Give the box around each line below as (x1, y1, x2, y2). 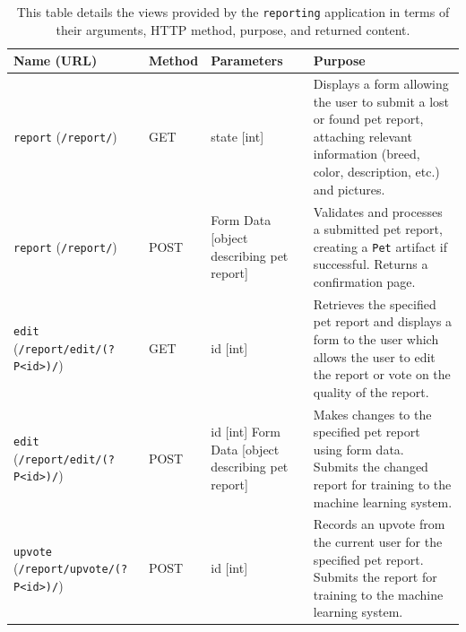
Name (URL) (13, 51, 98, 70)
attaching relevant (313, 126, 412, 145)
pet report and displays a (313, 312, 453, 331)
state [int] (211, 126, 264, 145)
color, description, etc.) (313, 162, 440, 181)
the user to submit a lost (313, 91, 450, 110)
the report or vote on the (313, 365, 451, 384)
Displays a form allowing (313, 74, 449, 93)
